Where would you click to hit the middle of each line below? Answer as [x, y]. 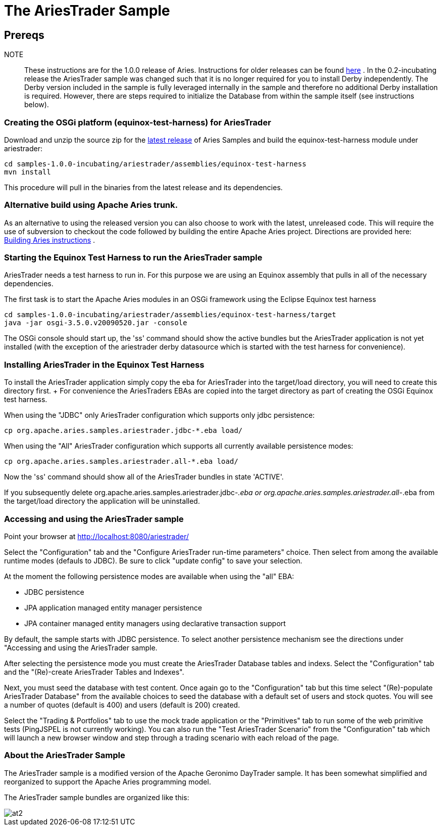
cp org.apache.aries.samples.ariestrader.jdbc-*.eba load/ [124, 431]
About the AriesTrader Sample [65, 755]
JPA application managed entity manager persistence [113, 607]
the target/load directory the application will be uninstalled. [102, 501]
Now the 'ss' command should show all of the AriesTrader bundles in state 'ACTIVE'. [144, 477]
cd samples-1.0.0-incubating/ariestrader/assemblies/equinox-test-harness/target [170, 315]
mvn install [28, 172]
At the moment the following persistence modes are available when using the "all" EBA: [149, 576]
